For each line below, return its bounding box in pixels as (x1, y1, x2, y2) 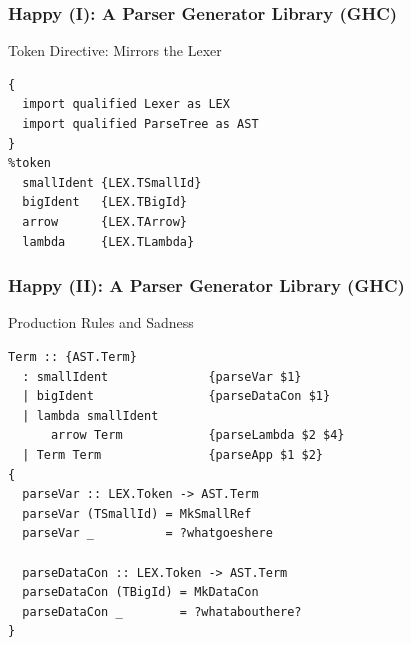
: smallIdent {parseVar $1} (22, 369, 302, 384)
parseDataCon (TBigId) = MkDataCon (22, 585, 259, 600)
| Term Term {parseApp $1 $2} (22, 447, 323, 462)
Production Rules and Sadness (8, 312, 194, 333)
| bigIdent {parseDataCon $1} (22, 389, 331, 404)
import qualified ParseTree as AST (22, 117, 259, 131)
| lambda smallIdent (22, 408, 159, 423)
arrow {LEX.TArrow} (22, 214, 187, 229)
